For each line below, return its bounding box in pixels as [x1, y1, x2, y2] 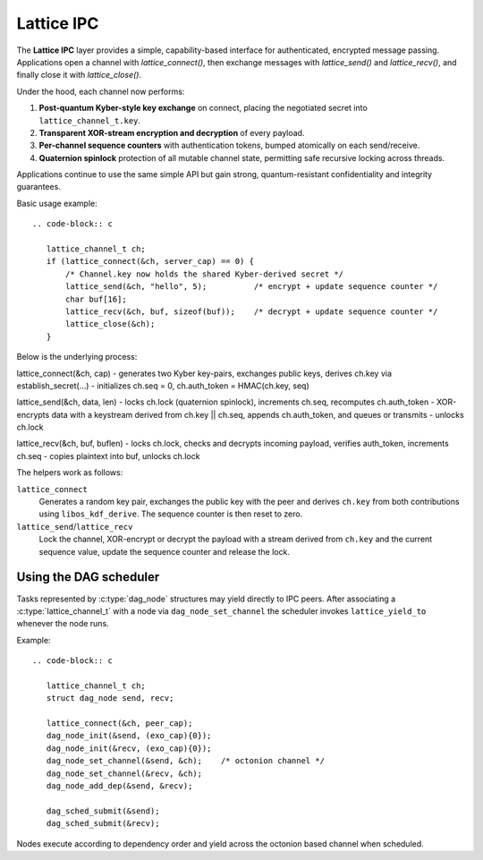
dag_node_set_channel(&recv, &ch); [46, 768, 203, 779]
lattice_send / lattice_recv [16, 521, 133, 532]
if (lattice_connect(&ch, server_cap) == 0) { [46, 256, 255, 267]
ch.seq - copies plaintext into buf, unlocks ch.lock [16, 450, 200, 461]
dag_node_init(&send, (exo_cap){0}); [46, 730, 212, 741]
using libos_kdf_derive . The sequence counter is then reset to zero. [38, 508, 303, 519]
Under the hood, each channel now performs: [16, 86, 185, 97]
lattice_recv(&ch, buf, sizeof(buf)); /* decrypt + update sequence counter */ [65, 306, 438, 317]
